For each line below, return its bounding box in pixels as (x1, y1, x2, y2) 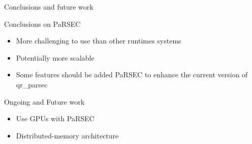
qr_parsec (16, 79, 48, 89)
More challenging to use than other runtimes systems (16, 35, 181, 46)
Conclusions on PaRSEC (4, 18, 81, 29)
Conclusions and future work (4, 2, 93, 12)
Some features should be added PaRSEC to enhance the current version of (16, 69, 248, 80)
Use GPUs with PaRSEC (16, 113, 94, 124)
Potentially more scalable (16, 52, 94, 63)
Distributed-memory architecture (16, 130, 119, 140)
